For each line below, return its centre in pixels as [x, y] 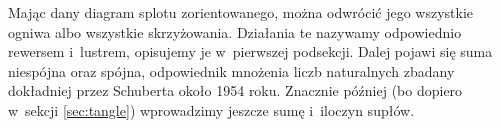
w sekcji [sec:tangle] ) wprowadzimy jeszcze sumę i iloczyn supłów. [211, 109]
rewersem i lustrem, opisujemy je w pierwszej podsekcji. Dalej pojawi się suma [250, 51]
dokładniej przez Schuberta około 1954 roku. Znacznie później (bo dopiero [235, 90]
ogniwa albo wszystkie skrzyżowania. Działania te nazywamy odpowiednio [235, 31]
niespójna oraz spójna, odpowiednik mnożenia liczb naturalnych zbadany [231, 70]
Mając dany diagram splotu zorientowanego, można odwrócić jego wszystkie [241, 12]
